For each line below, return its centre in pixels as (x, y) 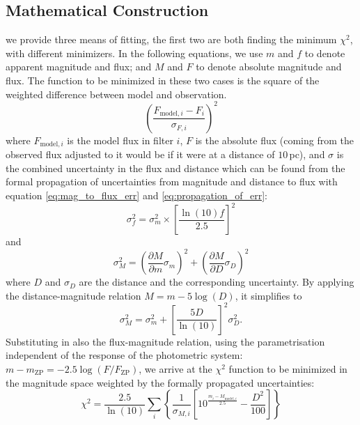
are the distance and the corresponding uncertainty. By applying (217, 282)
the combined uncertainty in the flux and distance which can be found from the (175, 168)
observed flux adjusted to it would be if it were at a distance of (140, 154)
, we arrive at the (175, 368)
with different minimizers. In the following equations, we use (134, 53)
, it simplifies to (268, 295)
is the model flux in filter (120, 140)
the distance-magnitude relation (73, 295)
